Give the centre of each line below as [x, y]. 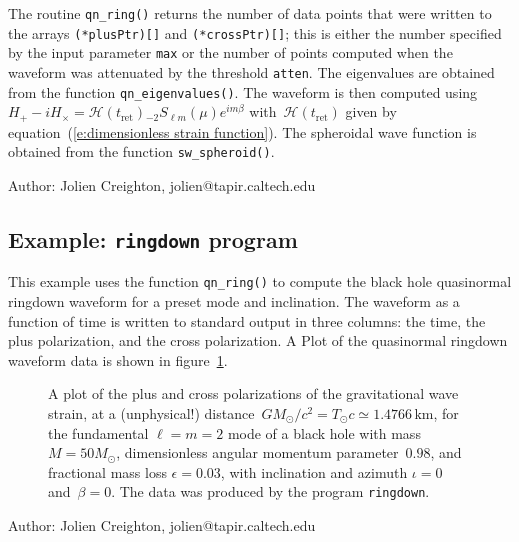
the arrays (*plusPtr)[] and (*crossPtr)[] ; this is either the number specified [255, 32]
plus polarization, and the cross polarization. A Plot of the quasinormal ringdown [258, 340]
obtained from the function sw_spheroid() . [141, 151]
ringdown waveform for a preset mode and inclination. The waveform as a [234, 301]
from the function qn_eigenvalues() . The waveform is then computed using [243, 91]
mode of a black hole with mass [324, 432]
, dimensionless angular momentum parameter [257, 452]
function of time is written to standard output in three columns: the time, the [247, 320]
